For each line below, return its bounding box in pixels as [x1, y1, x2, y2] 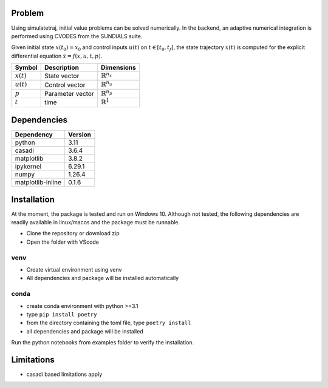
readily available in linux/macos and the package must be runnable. [11, 219, 180, 226]
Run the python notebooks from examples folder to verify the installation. [11, 339, 194, 346]
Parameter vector [44, 90, 94, 98]
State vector [44, 72, 80, 80]
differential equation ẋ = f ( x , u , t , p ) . [11, 52, 103, 59]
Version [67, 130, 91, 139]
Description [44, 64, 79, 72]
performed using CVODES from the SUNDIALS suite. [11, 32, 143, 39]
